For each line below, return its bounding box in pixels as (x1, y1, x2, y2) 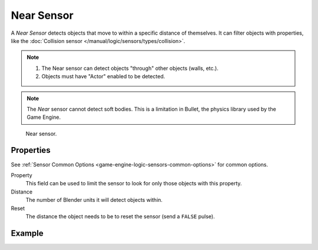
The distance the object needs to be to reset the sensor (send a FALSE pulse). (25, 212, 215, 220)
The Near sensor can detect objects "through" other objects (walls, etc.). (41, 65, 219, 72)
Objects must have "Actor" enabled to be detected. (41, 73, 165, 80)
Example (11, 228, 44, 238)
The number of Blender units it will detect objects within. (25, 196, 163, 204)
